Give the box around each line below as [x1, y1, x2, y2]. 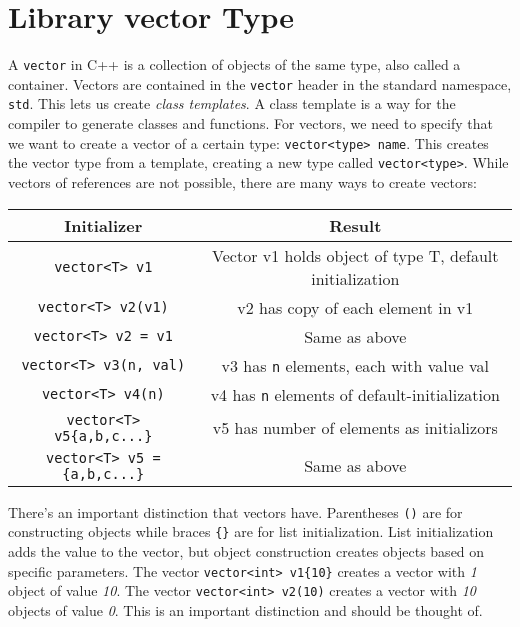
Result [329, 213, 382, 237]
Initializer [64, 213, 143, 237]
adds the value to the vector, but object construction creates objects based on [8, 540, 485, 561]
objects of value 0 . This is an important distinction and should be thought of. [8, 599, 483, 620]
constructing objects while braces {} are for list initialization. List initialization [8, 521, 494, 542]
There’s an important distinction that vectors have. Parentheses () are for [8, 501, 463, 522]
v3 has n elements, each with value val [221, 353, 489, 377]
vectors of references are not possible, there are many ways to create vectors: [8, 172, 477, 192]
